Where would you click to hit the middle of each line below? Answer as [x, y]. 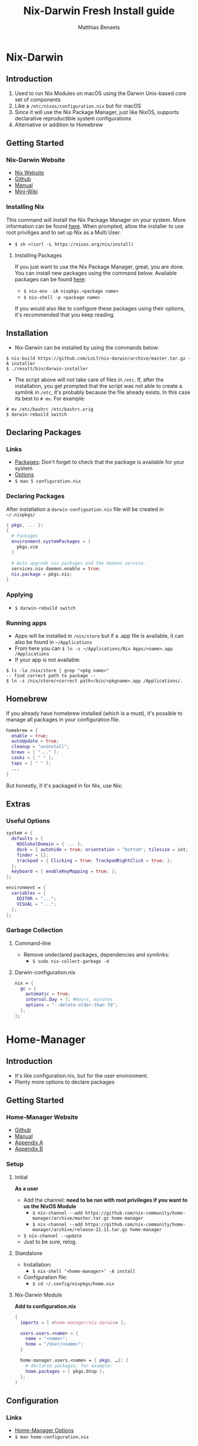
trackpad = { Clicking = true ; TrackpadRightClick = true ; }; [95, 860]
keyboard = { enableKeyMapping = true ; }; [64, 871]
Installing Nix [25, 207]
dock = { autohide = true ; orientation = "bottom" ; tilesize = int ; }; [106, 849]
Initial [21, 1177]
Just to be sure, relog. [50, 1242]
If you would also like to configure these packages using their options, [100, 308]
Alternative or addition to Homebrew [59, 125]
